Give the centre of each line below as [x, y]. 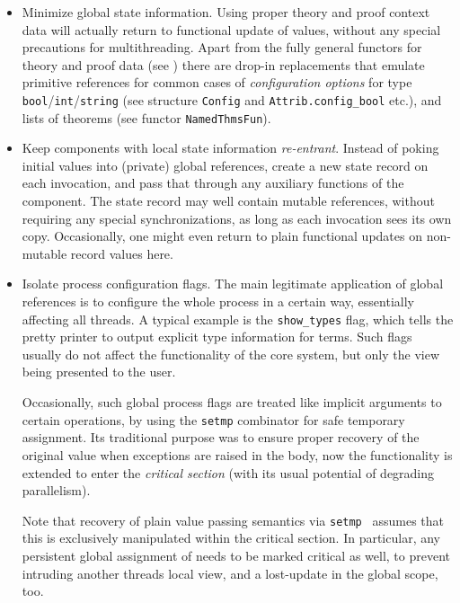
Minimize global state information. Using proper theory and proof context [226, 12]
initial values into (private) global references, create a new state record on [225, 165]
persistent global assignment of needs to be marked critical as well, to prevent [236, 555]
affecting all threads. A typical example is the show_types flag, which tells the [238, 319]
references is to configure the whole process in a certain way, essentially [218, 301]
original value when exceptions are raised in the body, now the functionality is [237, 454]
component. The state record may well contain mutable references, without [228, 201]
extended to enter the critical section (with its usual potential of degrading [228, 472]
